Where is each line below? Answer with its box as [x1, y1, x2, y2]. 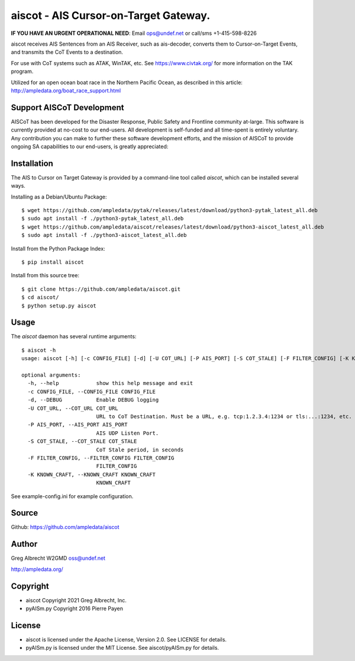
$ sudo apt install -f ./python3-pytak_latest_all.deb [21, 215, 184, 222]
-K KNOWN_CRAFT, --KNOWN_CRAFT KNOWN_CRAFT [27, 471, 156, 478]
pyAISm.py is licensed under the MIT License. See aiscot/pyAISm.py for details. [25, 644, 219, 652]
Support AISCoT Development [11, 102, 124, 113]
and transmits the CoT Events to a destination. [11, 49, 124, 56]
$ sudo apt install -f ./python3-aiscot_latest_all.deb [21, 232, 187, 239]
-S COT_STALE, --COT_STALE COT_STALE [27, 438, 137, 445]
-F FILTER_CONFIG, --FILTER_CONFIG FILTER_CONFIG [27, 454, 175, 461]
